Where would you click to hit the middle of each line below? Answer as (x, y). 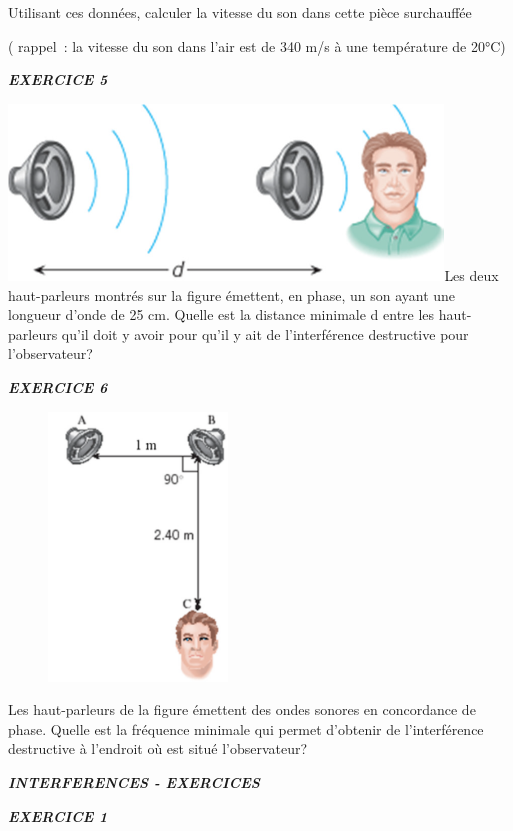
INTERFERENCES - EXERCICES (134, 782)
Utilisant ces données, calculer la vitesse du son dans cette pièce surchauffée (240, 12)
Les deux (471, 274)
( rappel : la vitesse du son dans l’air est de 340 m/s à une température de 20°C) (257, 45)
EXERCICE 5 (58, 79)
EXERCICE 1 (58, 815)
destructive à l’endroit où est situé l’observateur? (158, 748)
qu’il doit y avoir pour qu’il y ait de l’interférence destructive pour (265, 333)
